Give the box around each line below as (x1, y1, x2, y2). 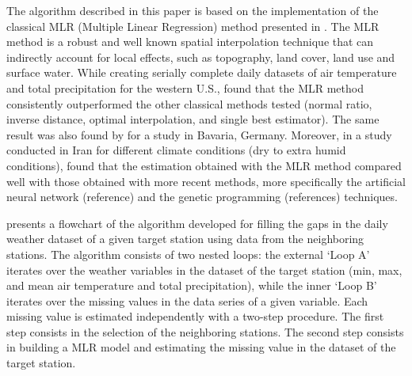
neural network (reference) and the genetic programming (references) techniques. (6, 188, 398, 205)
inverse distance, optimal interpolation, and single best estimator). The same (6, 111, 380, 127)
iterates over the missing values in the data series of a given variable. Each (6, 292, 368, 309)
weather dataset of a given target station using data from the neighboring (6, 230, 364, 247)
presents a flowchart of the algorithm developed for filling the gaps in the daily (6, 215, 388, 231)
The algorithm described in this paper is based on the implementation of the (6, 2, 379, 18)
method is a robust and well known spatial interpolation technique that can (6, 33, 374, 50)
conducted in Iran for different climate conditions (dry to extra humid (6, 142, 346, 158)
